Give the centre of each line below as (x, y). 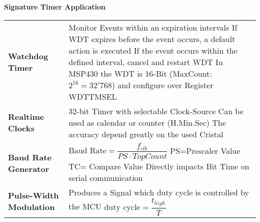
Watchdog (28, 56)
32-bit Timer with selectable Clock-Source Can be (156, 111)
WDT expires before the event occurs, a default (152, 39)
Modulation (31, 206)
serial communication (106, 178)
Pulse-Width (33, 195)
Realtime (26, 117)
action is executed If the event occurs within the (153, 50)
